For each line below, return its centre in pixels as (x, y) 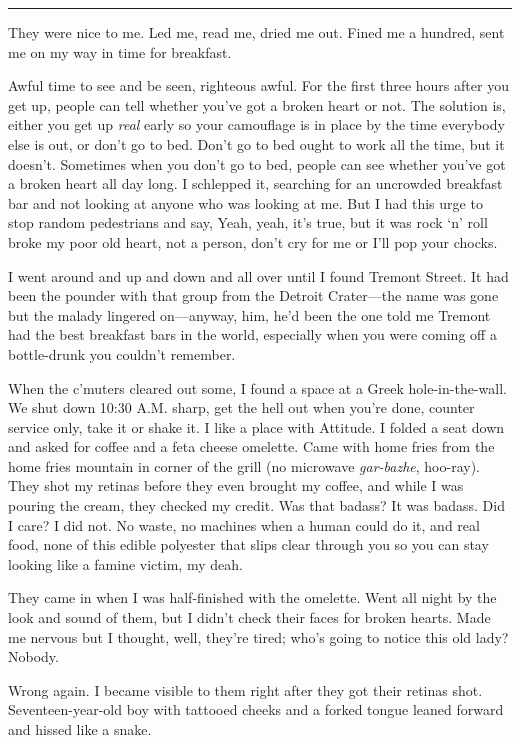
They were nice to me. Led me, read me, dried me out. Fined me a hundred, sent (256, 32)
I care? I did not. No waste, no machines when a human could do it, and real (244, 524)
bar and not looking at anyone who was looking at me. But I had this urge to (245, 202)
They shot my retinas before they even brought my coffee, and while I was (236, 485)
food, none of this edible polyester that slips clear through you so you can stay (248, 544)
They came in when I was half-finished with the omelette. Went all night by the (252, 597)
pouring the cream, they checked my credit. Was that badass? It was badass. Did (256, 505)
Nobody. (33, 656)
